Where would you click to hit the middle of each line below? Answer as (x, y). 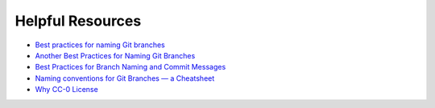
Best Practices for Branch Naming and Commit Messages (130, 67)
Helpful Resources (78, 21)
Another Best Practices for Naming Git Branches (115, 55)
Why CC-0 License (66, 90)
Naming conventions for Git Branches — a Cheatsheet (125, 78)
